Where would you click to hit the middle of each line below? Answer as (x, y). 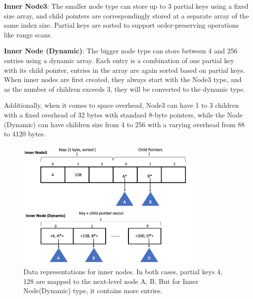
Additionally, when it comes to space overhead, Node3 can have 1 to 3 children (121, 105)
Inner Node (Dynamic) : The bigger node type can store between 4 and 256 (121, 51)
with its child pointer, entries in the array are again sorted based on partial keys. (125, 70)
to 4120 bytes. (25, 134)
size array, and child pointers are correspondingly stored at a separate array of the (126, 15)
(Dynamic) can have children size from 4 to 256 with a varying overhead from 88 (124, 124)
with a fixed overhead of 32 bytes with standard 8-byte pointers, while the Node (123, 114)
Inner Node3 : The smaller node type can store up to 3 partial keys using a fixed (126, 6)
